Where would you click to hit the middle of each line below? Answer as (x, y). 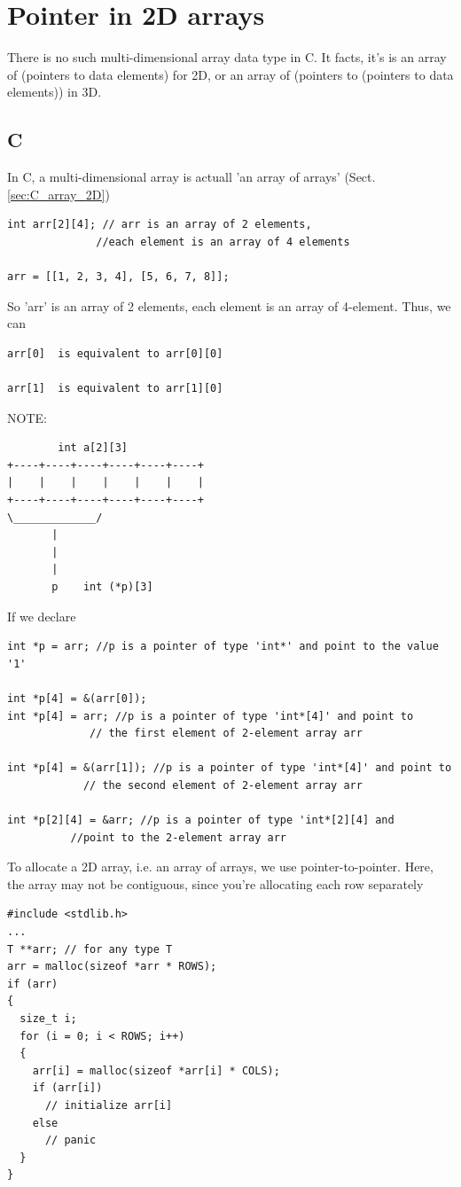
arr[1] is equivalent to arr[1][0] (115, 389)
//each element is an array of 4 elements (223, 242)
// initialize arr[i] (109, 1106)
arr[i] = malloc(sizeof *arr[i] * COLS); (156, 1070)
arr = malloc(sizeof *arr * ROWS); (112, 967)
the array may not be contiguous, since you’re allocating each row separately (215, 883)
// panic (70, 1140)
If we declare (42, 616)
